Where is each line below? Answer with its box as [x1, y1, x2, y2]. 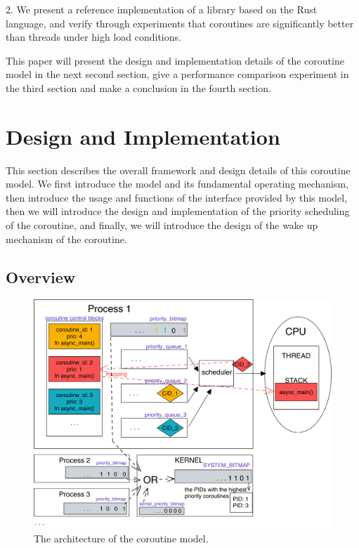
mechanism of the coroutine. [6, 231, 127, 246]
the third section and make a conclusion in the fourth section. [6, 80, 271, 95]
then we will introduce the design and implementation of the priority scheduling [6, 204, 350, 218]
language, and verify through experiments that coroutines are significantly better [6, 15, 354, 30]
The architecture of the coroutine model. [34, 530, 209, 545]
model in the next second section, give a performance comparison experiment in [6, 67, 349, 81]
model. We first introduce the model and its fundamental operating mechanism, [6, 176, 349, 191]
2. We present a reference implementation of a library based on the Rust [6, 2, 318, 16]
